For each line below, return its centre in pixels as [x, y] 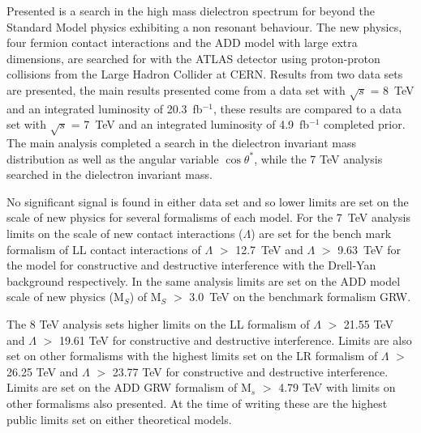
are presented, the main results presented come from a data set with [176, 89]
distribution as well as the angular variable [113, 158]
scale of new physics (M [65, 297]
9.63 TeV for [369, 249]
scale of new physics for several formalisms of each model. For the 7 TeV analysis [208, 217]
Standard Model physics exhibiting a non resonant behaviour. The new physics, [204, 26]
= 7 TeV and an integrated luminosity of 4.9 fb [190, 124]
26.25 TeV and [43, 371]
